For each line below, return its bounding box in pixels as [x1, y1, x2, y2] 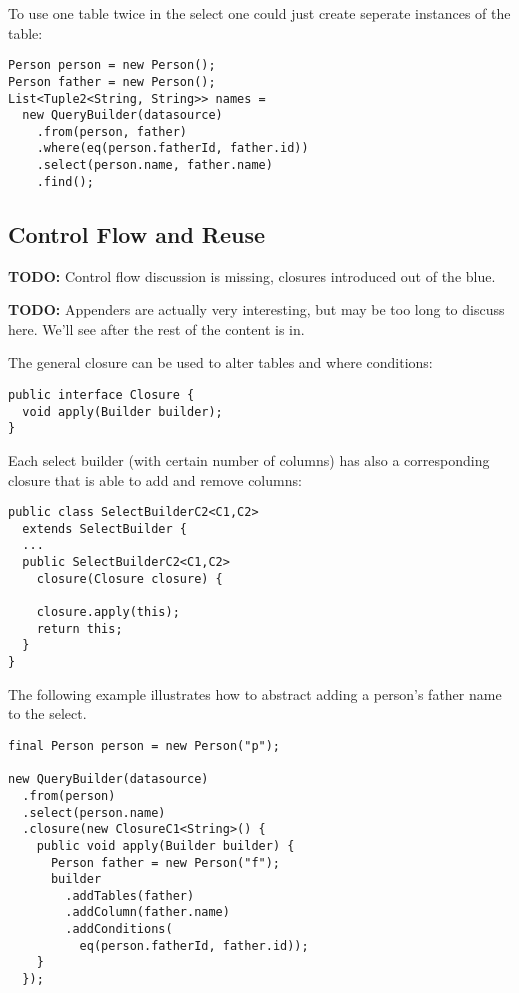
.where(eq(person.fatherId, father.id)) [36, 141, 309, 156]
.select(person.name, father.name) [36, 158, 273, 173]
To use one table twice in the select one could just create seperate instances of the [8, 3, 511, 23]
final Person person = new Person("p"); [8, 738, 281, 753]
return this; [36, 621, 123, 636]
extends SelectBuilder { [22, 521, 187, 536]
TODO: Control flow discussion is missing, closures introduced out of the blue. [8, 265, 496, 286]
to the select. [8, 703, 87, 724]
